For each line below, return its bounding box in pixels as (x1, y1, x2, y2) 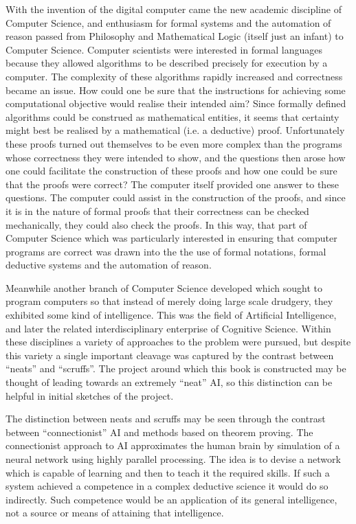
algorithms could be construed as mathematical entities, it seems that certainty (5, 109, 340, 124)
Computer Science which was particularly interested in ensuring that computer (5, 231, 337, 245)
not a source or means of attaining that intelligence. (5, 505, 224, 520)
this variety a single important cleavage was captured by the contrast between (5, 348, 334, 362)
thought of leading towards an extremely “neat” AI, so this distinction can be (5, 375, 333, 389)
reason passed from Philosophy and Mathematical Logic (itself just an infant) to (5, 29, 344, 43)
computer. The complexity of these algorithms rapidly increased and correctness (5, 69, 343, 83)
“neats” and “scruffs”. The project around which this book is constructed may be (5, 361, 346, 376)
